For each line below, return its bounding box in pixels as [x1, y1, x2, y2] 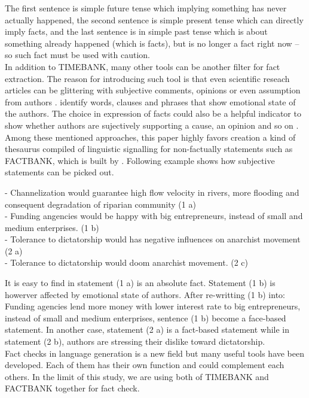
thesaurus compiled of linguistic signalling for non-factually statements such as [5, 142, 293, 155]
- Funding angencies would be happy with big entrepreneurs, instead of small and [5, 209, 303, 222]
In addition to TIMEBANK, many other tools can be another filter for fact [5, 60, 280, 72]
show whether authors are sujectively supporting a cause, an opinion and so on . [5, 119, 299, 131]
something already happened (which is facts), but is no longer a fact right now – [5, 37, 299, 49]
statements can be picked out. [5, 166, 114, 178]
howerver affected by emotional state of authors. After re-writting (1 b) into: [5, 288, 285, 300]
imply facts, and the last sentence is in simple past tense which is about [5, 25, 268, 38]
